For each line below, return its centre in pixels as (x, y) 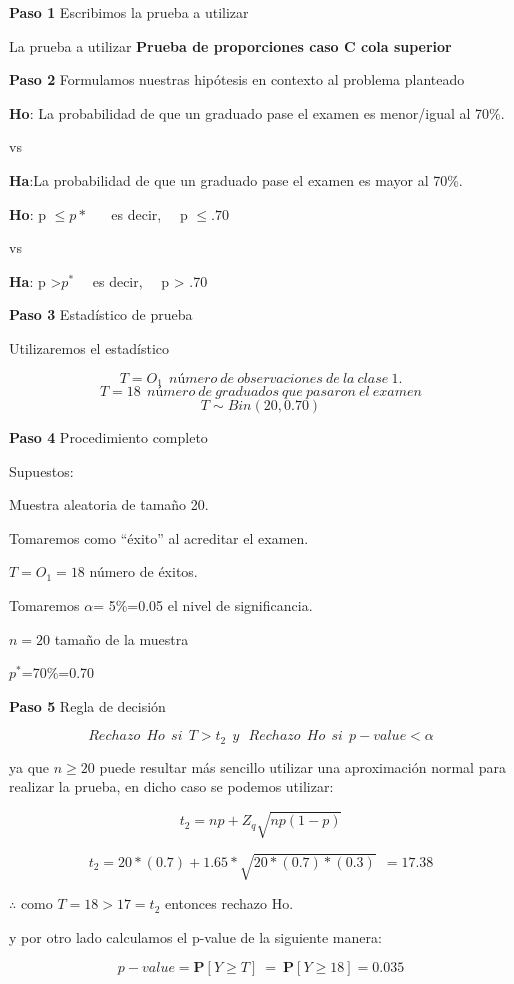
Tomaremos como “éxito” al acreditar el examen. (159, 537)
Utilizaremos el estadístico (89, 347)
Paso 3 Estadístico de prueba (101, 314)
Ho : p (27, 213)
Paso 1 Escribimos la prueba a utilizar (129, 12)
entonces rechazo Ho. (229, 903)
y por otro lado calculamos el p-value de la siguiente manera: (195, 936)
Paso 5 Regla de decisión (87, 705)
